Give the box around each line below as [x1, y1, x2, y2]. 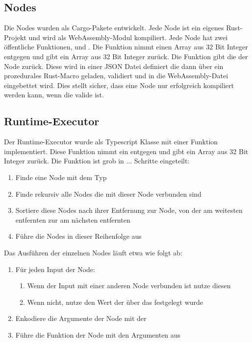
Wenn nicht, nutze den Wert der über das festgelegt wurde [27, 297, 203, 307]
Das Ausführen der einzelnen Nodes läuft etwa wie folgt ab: [4, 247, 182, 257]
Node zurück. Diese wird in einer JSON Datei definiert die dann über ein [4, 61, 224, 71]
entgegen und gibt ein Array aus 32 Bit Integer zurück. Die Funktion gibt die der [4, 51, 248, 61]
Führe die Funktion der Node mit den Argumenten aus [15, 329, 181, 340]
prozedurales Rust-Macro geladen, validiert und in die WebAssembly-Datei [4, 70, 228, 81]
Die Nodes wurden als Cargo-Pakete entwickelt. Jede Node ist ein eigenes [4, 23, 224, 33]
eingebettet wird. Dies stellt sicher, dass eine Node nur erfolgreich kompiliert [4, 80, 234, 90]
